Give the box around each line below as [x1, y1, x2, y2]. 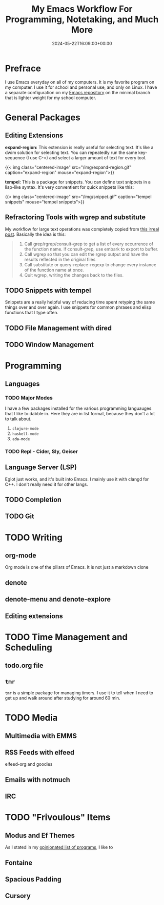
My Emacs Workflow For [31, 3, 133, 15]
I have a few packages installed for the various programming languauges [5, 405, 152, 411]
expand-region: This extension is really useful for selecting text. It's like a [5, 144, 154, 150]
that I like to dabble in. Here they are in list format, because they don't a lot [5, 410, 155, 416]
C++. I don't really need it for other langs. [5, 481, 88, 487]
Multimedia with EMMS [5, 731, 77, 740]
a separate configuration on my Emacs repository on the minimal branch [5, 89, 150, 95]
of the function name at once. [24, 267, 84, 273]
